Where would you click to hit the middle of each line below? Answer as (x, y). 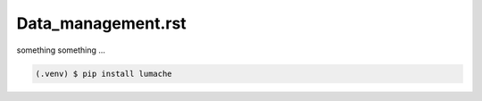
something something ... (61, 50)
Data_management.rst (101, 23)
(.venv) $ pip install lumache (104, 73)
